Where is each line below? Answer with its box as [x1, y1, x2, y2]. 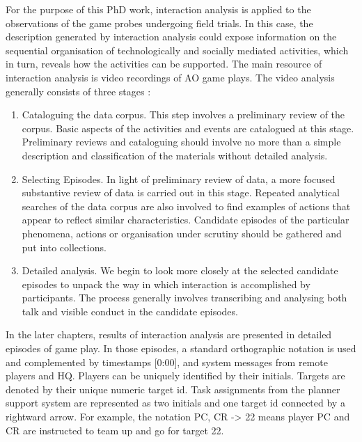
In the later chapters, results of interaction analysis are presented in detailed [6, 327, 332, 342]
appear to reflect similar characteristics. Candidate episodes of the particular [22, 212, 349, 227]
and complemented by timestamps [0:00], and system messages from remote [6, 354, 328, 369]
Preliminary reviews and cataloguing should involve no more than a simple [22, 134, 341, 149]
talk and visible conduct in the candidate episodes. [22, 303, 238, 318]
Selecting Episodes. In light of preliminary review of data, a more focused [22, 171, 336, 186]
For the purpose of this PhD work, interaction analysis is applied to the [6, 2, 311, 16]
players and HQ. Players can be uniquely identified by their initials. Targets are [6, 368, 345, 383]
